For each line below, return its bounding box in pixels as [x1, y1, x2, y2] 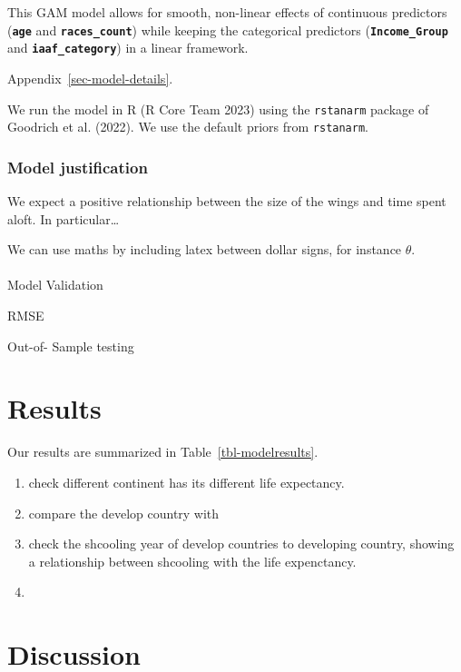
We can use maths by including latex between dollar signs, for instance [7, 240, 402, 259]
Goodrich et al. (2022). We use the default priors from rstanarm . [7, 117, 368, 136]
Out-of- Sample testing [7, 336, 134, 355]
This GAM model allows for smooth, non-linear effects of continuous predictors [7, 3, 447, 21]
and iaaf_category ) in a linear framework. [7, 38, 249, 57]
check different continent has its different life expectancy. [28, 472, 345, 491]
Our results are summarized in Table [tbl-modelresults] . [7, 442, 319, 461]
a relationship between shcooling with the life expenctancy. [28, 551, 357, 570]
